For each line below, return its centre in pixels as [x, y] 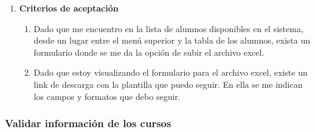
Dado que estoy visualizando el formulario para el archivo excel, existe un [171, 72]
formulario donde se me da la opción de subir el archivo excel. [149, 52]
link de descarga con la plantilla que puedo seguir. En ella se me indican [168, 84]
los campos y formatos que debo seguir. [107, 96]
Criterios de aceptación [69, 8]
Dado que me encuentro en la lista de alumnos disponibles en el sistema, [168, 28]
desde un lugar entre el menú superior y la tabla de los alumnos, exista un [172, 40]
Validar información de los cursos [88, 123]
